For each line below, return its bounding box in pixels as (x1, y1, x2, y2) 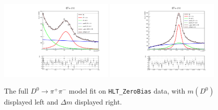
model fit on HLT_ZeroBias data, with (68, 86, 185, 96)
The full (4, 86, 28, 96)
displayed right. (74, 97, 122, 107)
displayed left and (4, 97, 58, 107)
